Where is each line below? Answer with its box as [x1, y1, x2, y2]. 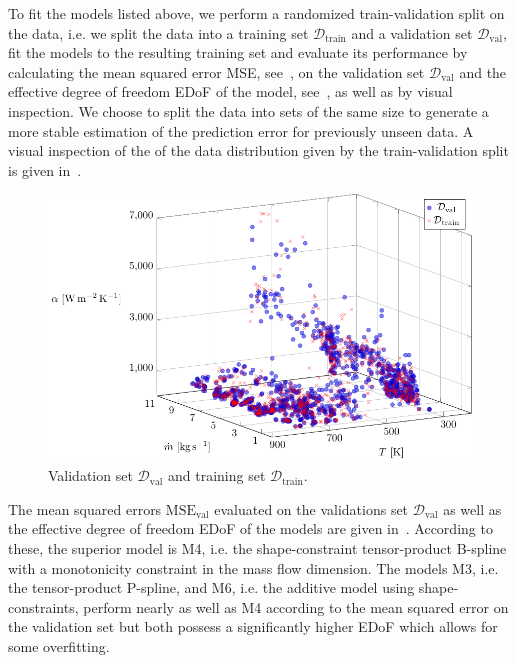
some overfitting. [8, 636, 110, 657]
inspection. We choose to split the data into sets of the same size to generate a [8, 100, 489, 121]
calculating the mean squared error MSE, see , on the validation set [8, 61, 425, 82]
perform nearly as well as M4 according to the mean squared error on [83, 596, 509, 617]
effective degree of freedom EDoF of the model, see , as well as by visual [8, 81, 453, 102]
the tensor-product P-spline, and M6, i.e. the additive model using [8, 577, 415, 598]
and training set [167, 465, 266, 486]
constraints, [8, 596, 79, 617]
